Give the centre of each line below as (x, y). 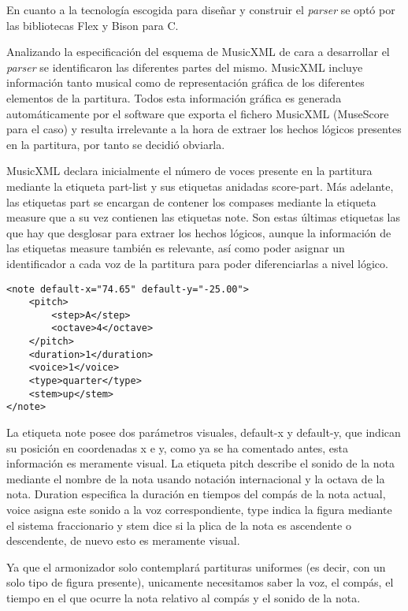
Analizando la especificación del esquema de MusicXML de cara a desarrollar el (198, 52)
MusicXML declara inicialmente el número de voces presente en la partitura (189, 171)
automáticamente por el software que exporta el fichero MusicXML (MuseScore (198, 113)
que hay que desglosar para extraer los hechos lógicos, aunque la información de (199, 232)
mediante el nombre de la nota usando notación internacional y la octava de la (196, 478)
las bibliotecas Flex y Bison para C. (93, 25)
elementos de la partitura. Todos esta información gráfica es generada (174, 97)
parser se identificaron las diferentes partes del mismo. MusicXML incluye (185, 67)
